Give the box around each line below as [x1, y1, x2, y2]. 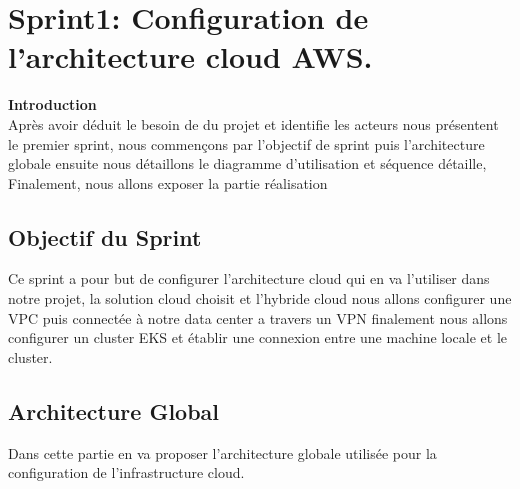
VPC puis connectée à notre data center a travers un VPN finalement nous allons [8, 307, 508, 328]
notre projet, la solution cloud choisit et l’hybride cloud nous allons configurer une [8, 288, 512, 309]
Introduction [8, 94, 97, 115]
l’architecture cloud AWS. [8, 36, 373, 77]
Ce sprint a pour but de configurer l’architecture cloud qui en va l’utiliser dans [8, 268, 490, 289]
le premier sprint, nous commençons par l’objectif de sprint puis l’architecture [8, 133, 485, 154]
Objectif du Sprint [8, 221, 202, 252]
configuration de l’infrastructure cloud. [8, 462, 245, 483]
